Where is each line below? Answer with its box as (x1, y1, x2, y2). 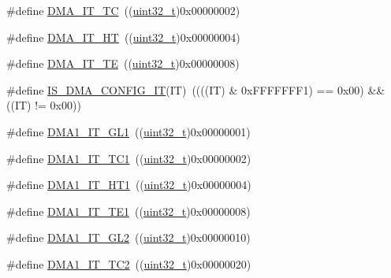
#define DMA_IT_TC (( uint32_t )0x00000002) (6, 2, 240, 18)
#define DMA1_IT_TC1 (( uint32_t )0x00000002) (6, 150, 251, 166)
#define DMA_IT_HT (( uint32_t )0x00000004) (6, 28, 240, 45)
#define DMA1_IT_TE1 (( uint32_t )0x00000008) (6, 202, 251, 219)
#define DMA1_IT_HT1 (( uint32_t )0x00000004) (6, 176, 251, 193)
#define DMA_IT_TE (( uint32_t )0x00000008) (6, 55, 240, 72)
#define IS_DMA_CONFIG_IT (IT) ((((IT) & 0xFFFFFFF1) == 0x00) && (6, 81, 385, 98)
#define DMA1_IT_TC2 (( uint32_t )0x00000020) (6, 255, 251, 272)
